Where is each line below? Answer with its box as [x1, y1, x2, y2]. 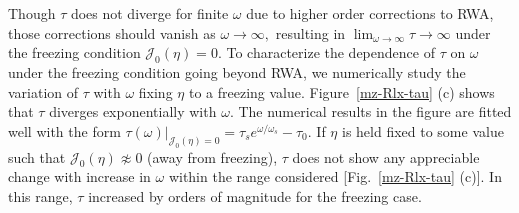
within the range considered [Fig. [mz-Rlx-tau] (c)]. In [168, 166, 502, 187]
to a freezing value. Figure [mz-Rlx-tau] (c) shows [188, 81, 495, 102]
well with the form [8, 120, 121, 141]
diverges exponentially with [49, 101, 217, 122]
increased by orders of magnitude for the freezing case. [88, 185, 422, 206]
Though [8, 3, 56, 23]
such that [8, 146, 66, 167]
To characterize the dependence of [226, 42, 435, 63]
